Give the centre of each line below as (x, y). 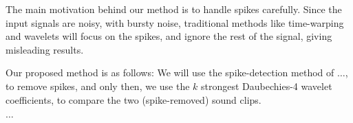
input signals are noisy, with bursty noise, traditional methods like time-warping (175, 22)
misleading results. (45, 49)
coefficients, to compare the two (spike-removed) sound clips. (133, 99)
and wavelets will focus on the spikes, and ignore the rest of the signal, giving (169, 36)
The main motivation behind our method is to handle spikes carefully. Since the (174, 9)
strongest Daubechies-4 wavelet (267, 86)
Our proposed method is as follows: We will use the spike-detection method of (170, 72)
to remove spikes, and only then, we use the (98, 86)
